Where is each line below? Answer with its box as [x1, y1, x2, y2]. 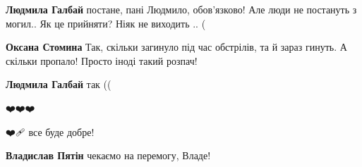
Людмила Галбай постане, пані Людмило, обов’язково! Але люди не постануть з [6, 2, 357, 16]
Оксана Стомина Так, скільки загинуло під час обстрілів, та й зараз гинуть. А [6, 39, 347, 54]
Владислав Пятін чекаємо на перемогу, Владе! [6, 148, 211, 163]
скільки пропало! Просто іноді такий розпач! [6, 53, 198, 68]
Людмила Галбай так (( [6, 77, 111, 92]
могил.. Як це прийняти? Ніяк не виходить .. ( [6, 16, 206, 30]
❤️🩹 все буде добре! [6, 124, 95, 139]
